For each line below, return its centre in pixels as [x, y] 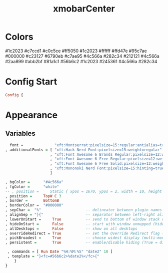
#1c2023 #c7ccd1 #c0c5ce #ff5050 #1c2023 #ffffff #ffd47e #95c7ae [76, 51]
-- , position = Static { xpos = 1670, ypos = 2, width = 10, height [84, 191]
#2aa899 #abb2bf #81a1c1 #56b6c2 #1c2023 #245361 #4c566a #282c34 [81, 61]
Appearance [31, 115]
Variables [20, 133]
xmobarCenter [84, 9]
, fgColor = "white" [32, 187]
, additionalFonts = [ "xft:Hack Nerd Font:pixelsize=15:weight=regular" [84, 150]
